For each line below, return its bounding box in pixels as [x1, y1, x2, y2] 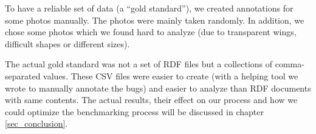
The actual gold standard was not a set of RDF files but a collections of [5, 58, 273, 70]
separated [5, 69, 41, 82]
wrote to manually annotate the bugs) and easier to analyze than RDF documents [5, 81, 311, 94]
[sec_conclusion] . [5, 117, 68, 130]
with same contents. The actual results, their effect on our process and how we [5, 93, 298, 106]
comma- [275, 58, 304, 70]
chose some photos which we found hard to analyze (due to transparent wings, [5, 25, 297, 38]
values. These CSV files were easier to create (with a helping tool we [43, 69, 298, 82]
